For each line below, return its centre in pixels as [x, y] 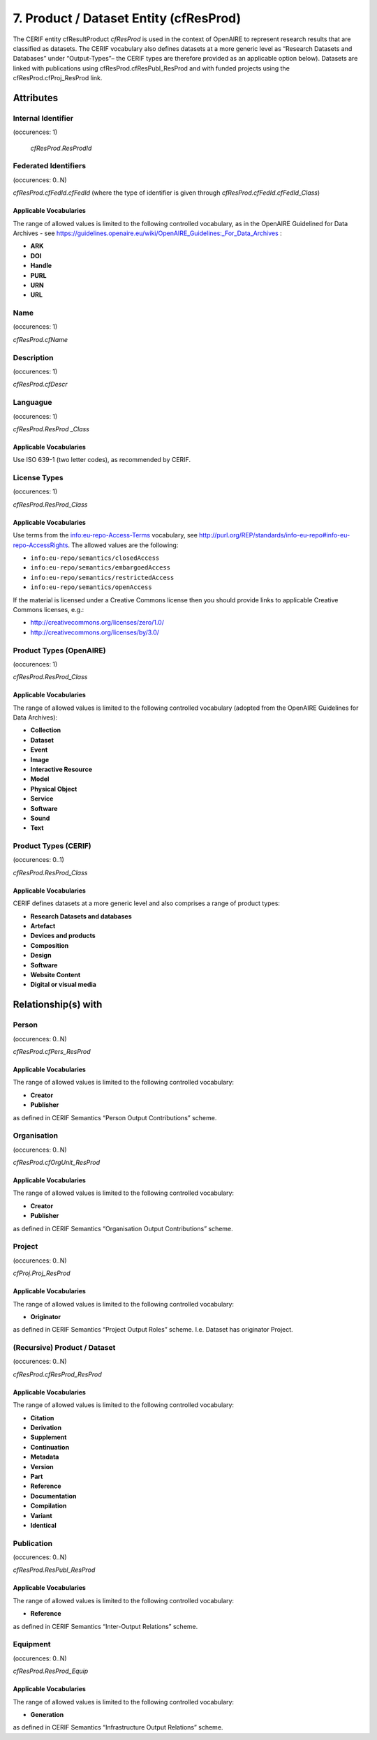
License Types [38, 478]
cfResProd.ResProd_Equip [51, 1671]
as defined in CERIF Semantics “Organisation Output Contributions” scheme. [123, 1228]
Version [42, 1466]
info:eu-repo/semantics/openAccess [91, 587]
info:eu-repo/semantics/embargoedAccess [101, 568]
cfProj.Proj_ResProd [42, 1273]
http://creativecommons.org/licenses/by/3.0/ [95, 632]
